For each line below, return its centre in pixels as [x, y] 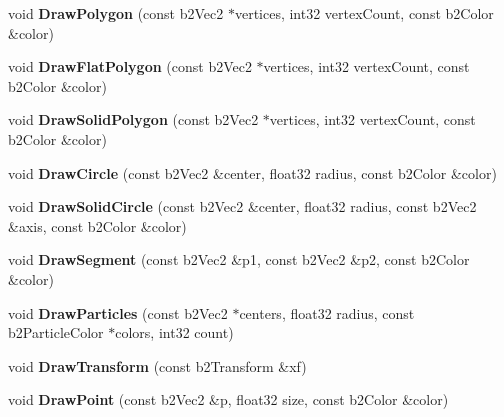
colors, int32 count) [174, 332]
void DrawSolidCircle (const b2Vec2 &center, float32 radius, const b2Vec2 [242, 206]
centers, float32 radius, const [327, 312]
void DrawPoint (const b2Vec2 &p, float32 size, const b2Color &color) [228, 399]
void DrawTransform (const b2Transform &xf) [157, 365]
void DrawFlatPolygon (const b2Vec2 [130, 66]
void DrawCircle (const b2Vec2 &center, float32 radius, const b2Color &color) [252, 172]
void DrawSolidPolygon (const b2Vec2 [133, 119]
